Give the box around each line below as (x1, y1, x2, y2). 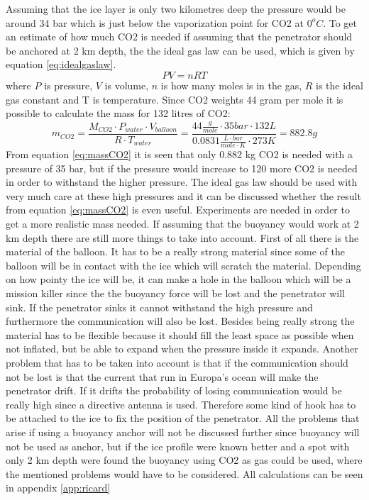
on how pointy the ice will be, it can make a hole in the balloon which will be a (6, 272, 351, 287)
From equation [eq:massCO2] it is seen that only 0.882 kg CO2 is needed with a (6, 147, 353, 162)
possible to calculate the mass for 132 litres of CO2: (6, 106, 231, 121)
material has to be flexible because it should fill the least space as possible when (6, 327, 354, 342)
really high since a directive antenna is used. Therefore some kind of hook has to (6, 396, 356, 411)
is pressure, (44, 77, 93, 92)
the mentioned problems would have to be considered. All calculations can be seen (6, 466, 363, 481)
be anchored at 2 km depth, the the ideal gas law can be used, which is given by (6, 43, 355, 57)
